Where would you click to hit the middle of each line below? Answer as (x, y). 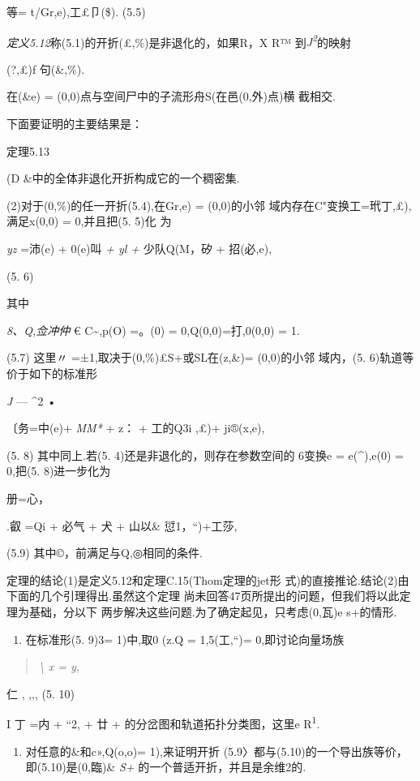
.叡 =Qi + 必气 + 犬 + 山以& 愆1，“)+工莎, (122, 525)
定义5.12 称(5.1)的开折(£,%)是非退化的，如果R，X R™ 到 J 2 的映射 (179, 41)
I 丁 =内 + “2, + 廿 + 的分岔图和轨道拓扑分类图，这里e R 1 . (163, 722)
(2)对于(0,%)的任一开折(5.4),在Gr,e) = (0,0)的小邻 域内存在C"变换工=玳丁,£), (209, 205)
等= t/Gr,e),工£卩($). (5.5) (76, 11)
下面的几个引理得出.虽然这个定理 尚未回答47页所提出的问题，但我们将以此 (203, 596)
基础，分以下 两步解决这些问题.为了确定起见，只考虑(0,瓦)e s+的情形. (213, 611)
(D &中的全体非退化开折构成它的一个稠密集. (123, 178)
